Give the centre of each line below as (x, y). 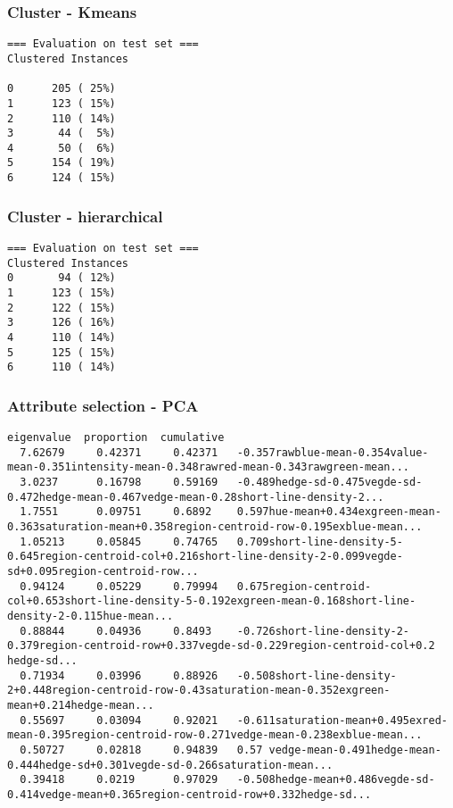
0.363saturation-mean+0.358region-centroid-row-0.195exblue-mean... (215, 527)
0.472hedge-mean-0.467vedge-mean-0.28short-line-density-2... (196, 497)
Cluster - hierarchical (85, 216)
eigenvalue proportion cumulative (116, 438)
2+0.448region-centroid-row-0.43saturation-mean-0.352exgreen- (199, 691)
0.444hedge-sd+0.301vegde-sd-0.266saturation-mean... (170, 765)
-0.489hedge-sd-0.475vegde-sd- (329, 483)
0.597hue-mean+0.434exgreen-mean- (339, 512)
